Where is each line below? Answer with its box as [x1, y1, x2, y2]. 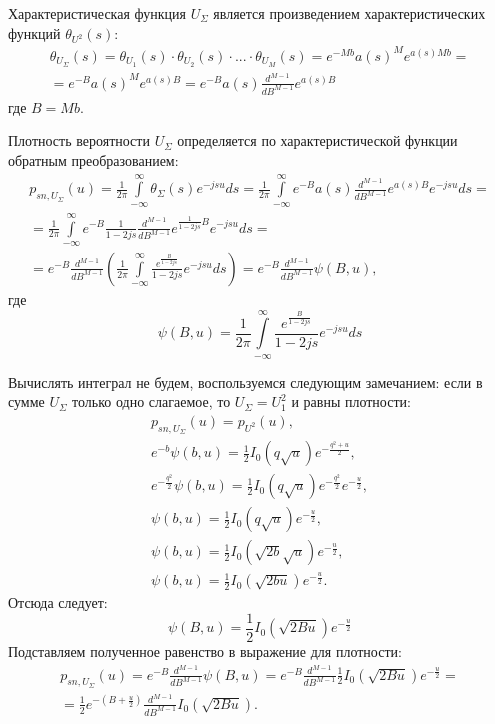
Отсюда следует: [8, 592, 108, 613]
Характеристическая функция [8, 3, 186, 23]
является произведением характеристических [213, 3, 486, 23]
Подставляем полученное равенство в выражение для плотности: [8, 640, 402, 661]
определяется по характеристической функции [177, 130, 458, 151]
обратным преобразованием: [8, 149, 179, 170]
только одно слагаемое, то [72, 391, 231, 412]
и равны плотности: [291, 391, 411, 412]
